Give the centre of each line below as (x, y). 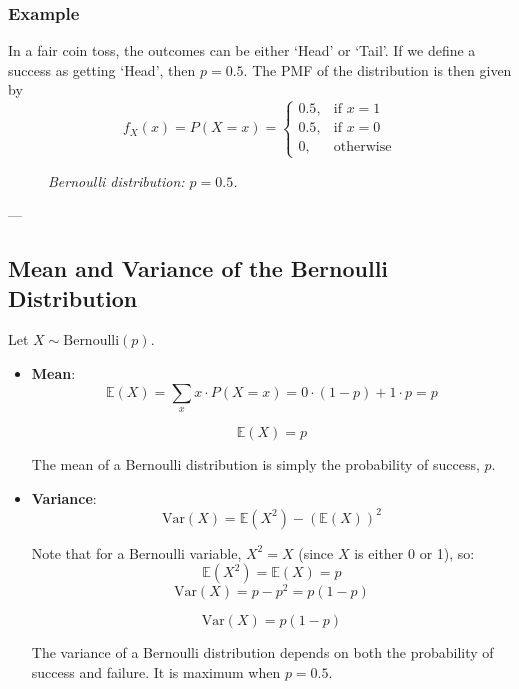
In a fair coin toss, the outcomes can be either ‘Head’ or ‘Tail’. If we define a (242, 50)
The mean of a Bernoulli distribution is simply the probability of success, (255, 463)
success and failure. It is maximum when (156, 671)
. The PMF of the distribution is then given (377, 69)
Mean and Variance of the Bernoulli (198, 268)
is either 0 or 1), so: (414, 552)
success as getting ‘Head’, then (102, 69)
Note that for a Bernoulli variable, (136, 552)
